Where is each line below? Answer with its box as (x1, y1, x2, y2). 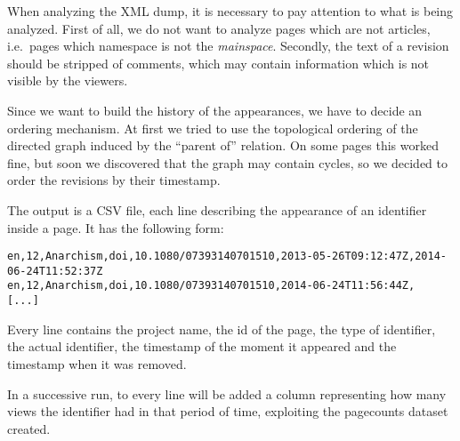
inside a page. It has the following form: (7, 218, 224, 237)
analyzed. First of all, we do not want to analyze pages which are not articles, (7, 19, 431, 37)
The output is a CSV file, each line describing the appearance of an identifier (7, 200, 427, 219)
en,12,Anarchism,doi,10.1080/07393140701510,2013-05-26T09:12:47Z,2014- (7, 250, 447, 263)
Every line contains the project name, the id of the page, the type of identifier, (7, 319, 436, 338)
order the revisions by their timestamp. (7, 171, 221, 189)
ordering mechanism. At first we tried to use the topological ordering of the (7, 118, 418, 137)
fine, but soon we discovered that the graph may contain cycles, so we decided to (7, 153, 448, 172)
